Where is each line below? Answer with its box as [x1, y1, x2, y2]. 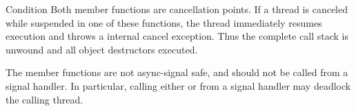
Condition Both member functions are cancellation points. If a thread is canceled [6, 2, 348, 16]
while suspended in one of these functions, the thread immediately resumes [6, 15, 322, 29]
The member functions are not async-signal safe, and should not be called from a [6, 65, 348, 79]
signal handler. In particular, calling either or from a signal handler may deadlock [6, 78, 351, 92]
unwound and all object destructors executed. [6, 42, 198, 56]
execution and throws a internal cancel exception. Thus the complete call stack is [6, 29, 348, 43]
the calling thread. [6, 92, 83, 106]
